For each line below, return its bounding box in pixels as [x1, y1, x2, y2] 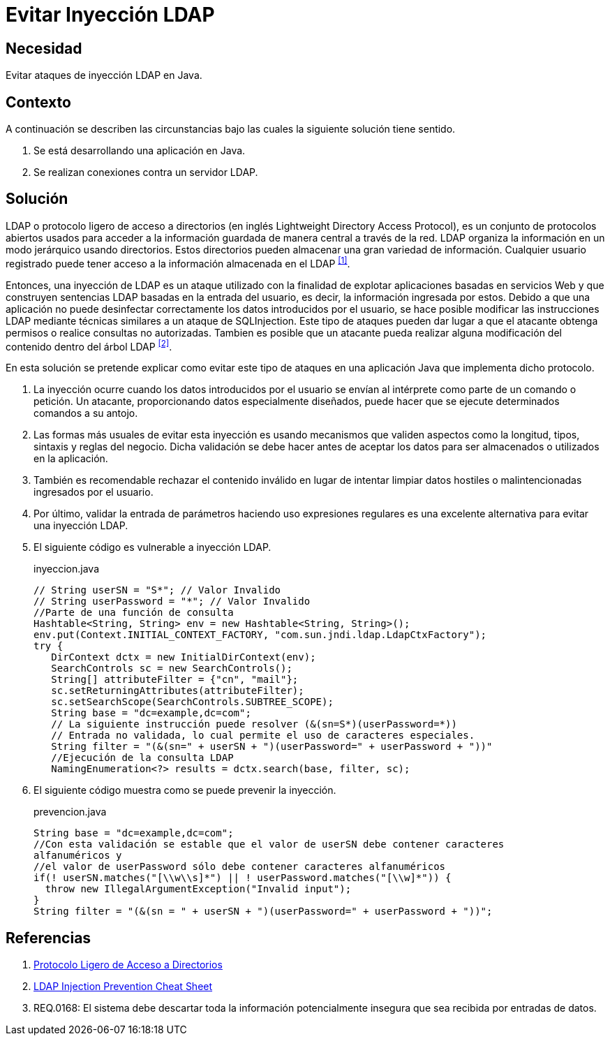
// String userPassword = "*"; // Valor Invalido [34, 596, 311, 607]
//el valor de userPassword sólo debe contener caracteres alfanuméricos [34, 861, 446, 873]
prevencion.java [34, 806, 107, 818]
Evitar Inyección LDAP [6, 3, 215, 27]
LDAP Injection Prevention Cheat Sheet [34, 980, 213, 993]
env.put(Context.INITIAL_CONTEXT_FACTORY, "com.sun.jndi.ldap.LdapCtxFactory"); [34, 629, 487, 641]
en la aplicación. [34, 452, 108, 465]
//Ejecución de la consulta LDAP [51, 752, 234, 764]
